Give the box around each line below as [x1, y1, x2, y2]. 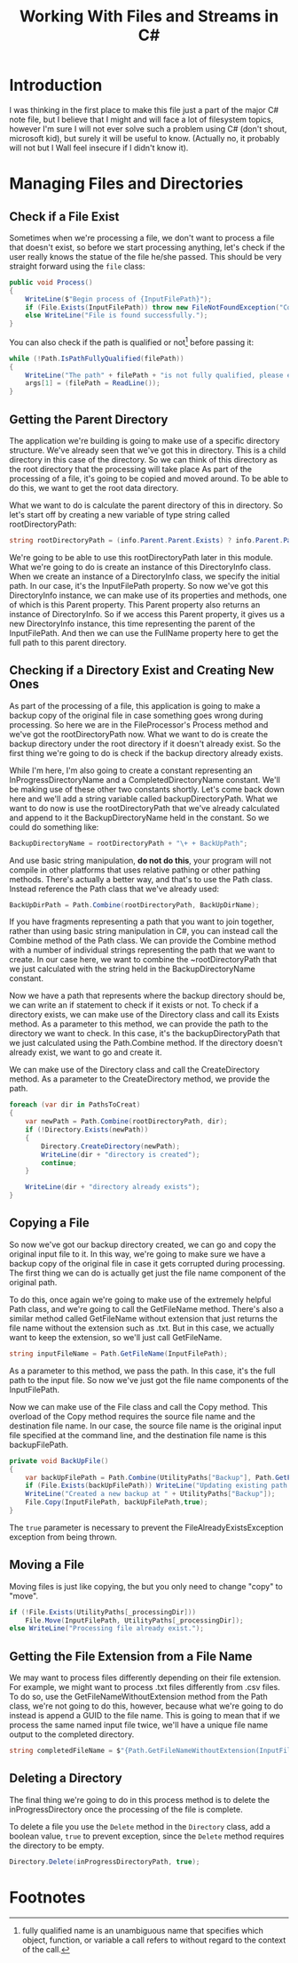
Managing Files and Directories [9, 173, 244, 194]
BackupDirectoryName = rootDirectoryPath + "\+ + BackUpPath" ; [9, 839, 248, 848]
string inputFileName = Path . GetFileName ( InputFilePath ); [9, 1349, 228, 1358]
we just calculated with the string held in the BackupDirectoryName [9, 963, 255, 975]
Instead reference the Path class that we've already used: [9, 883, 220, 894]
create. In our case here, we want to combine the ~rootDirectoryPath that [9, 954, 278, 965]
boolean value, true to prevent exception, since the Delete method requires [9, 1830, 285, 1841]
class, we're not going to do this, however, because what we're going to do [9, 1701, 284, 1711]
